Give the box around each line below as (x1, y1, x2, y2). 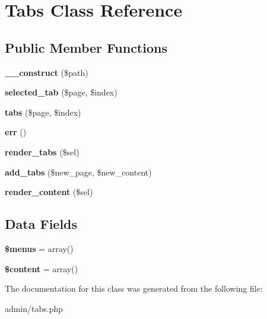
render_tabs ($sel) (5, 145, 80, 158)
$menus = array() (5, 242, 74, 254)
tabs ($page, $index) (5, 106, 81, 118)
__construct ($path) (5, 66, 88, 78)
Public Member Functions (5, 38, 167, 56)
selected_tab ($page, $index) (5, 86, 117, 98)
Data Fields (5, 215, 78, 233)
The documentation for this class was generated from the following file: (5, 282, 263, 295)
